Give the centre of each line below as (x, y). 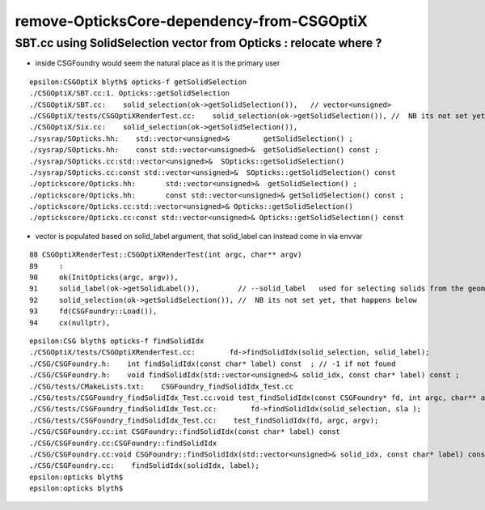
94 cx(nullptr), (70, 323)
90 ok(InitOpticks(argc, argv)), (104, 278)
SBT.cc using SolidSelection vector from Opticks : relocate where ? (198, 43)
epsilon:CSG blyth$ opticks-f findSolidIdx (117, 341)
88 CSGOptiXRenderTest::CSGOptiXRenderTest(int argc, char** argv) (166, 255)
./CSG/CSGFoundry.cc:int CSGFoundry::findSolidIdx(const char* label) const (185, 432)
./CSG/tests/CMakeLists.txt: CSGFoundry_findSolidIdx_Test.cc (162, 386)
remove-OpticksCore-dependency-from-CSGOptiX (191, 21)
